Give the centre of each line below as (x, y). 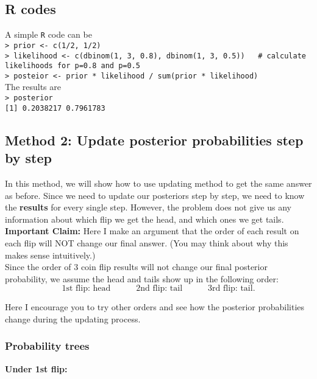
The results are (33, 87)
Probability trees (47, 346)
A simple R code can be (48, 34)
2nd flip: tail (159, 289)
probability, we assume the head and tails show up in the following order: (142, 278)
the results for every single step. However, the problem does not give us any (148, 207)
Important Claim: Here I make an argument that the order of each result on (152, 231)
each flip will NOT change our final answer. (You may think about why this (147, 242)
